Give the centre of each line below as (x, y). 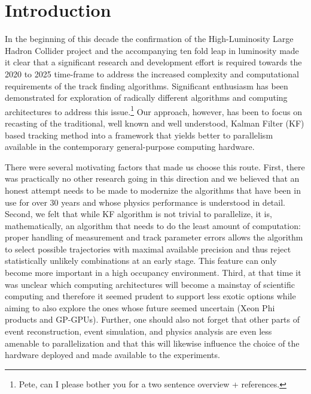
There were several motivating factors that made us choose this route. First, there (155, 166)
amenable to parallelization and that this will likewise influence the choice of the (152, 343)
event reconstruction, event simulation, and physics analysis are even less (138, 331)
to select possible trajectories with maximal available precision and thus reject (148, 249)
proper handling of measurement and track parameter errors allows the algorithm (154, 237)
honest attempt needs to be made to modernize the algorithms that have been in (153, 190)
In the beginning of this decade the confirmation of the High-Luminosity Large (149, 39)
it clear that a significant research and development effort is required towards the (153, 62)
